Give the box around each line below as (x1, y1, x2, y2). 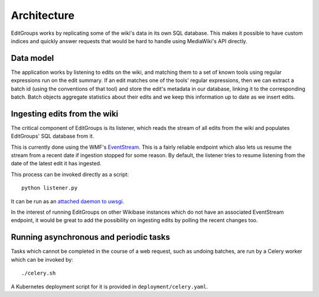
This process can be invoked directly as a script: (11, 171, 129, 178)
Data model (11, 53, 54, 63)
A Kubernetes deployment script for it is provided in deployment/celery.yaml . (11, 283, 208, 290)
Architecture (11, 9, 75, 22)
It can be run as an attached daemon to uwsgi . (11, 198, 124, 205)
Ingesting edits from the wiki (11, 109, 119, 119)
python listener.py (21, 185, 78, 191)
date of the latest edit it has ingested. (11, 160, 102, 167)
